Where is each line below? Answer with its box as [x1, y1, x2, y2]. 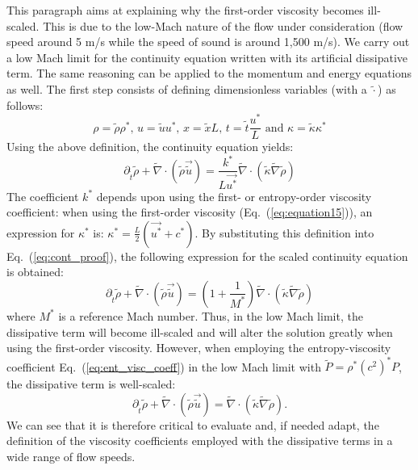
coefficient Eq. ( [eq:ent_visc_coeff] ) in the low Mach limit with [6, 358, 321, 375]
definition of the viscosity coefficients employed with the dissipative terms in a [6, 432, 393, 449]
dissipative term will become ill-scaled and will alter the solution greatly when [6, 323, 393, 340]
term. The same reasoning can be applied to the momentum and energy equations [6, 65, 412, 82]
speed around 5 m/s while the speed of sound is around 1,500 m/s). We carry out [6, 33, 410, 50]
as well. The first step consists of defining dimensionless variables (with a [6, 80, 367, 97]
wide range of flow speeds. [6, 447, 136, 464]
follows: [6, 96, 44, 113]
